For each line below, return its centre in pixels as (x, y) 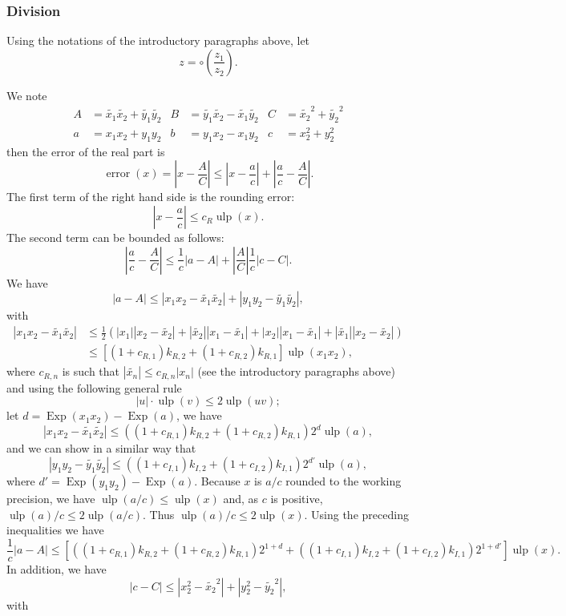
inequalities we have (55, 530)
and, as (241, 499)
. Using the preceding (356, 514)
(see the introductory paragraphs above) (297, 371)
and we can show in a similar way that (101, 448)
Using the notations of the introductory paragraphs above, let (158, 40)
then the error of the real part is (86, 151)
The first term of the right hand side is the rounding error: (151, 197)
